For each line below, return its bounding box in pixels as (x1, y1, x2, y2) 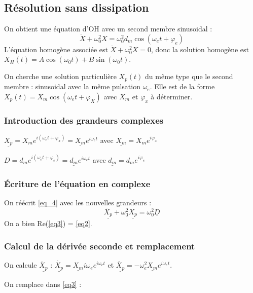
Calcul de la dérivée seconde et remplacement (4, 239, 195, 252)
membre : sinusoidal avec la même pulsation (4, 81, 140, 92)
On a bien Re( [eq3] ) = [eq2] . (4, 218, 92, 229)
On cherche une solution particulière (4, 70, 117, 81)
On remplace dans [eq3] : (4, 278, 82, 289)
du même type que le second (145, 70, 233, 81)
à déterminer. (151, 91, 193, 102)
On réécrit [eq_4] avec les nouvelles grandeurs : (4, 197, 152, 207)
